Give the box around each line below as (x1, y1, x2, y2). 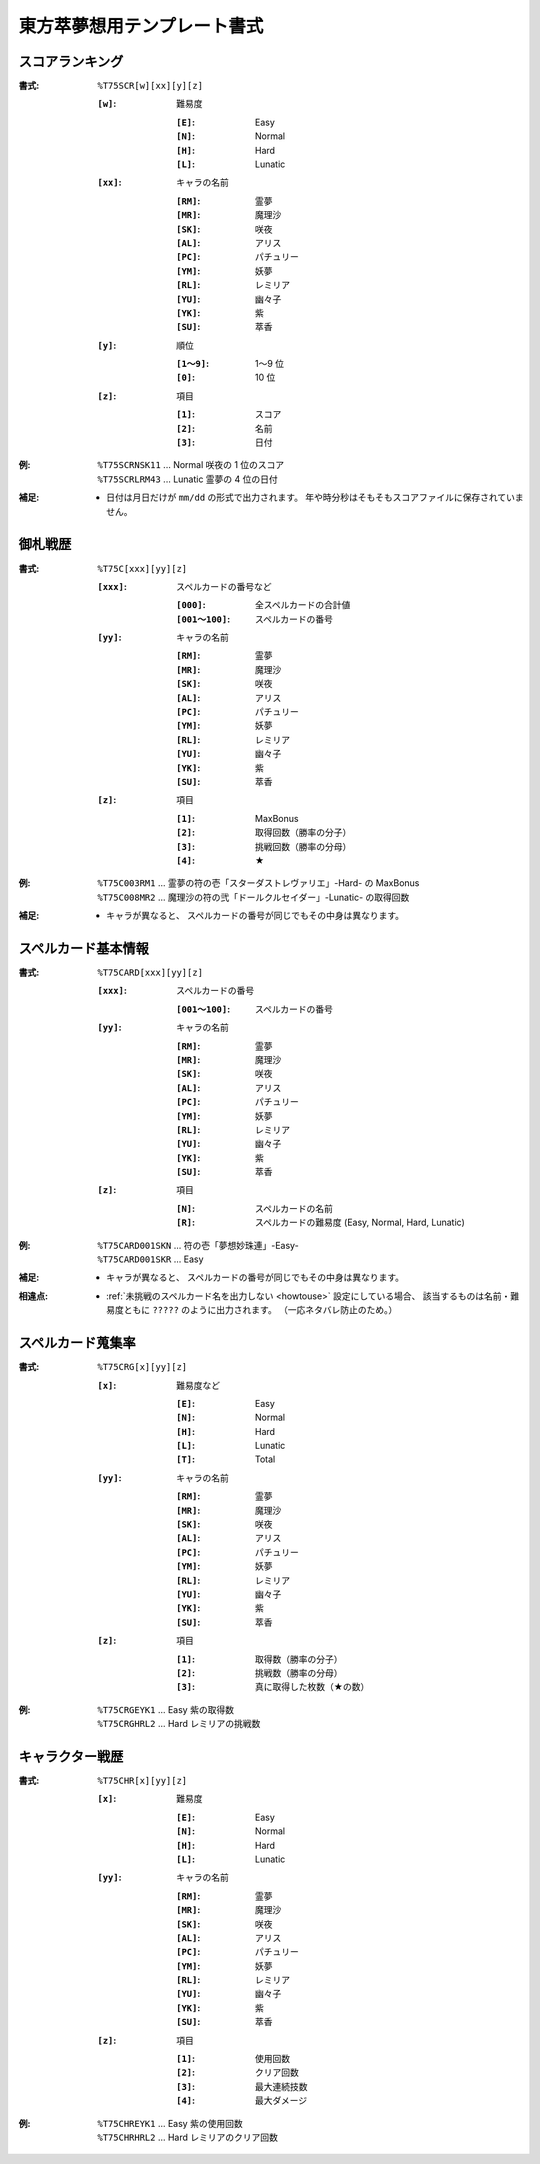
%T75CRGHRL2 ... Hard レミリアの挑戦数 (97, 1718, 261, 1730)
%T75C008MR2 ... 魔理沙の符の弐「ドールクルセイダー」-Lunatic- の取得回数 (97, 891, 410, 903)
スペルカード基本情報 (18, 940, 149, 957)
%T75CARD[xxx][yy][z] (97, 967, 204, 979)
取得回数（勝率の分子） (255, 826, 352, 839)
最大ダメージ (255, 2095, 308, 2107)
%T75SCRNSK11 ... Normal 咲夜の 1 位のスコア (97, 459, 285, 471)
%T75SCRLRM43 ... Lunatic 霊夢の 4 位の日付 (97, 473, 279, 485)
